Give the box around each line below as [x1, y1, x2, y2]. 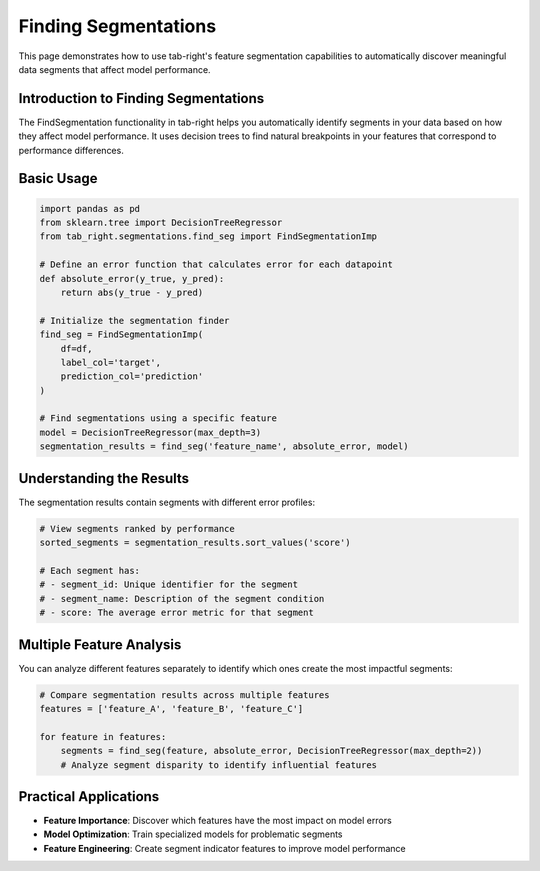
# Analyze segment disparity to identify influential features [60, 759, 378, 770]
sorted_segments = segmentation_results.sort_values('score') [39, 537, 351, 549]
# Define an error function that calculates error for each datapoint [39, 259, 394, 270]
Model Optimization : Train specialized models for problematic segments [43, 828, 344, 840]
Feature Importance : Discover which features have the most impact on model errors [43, 815, 392, 827]
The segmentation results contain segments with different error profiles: [18, 496, 315, 508]
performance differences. [18, 144, 124, 156]
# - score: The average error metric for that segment [39, 607, 314, 619]
